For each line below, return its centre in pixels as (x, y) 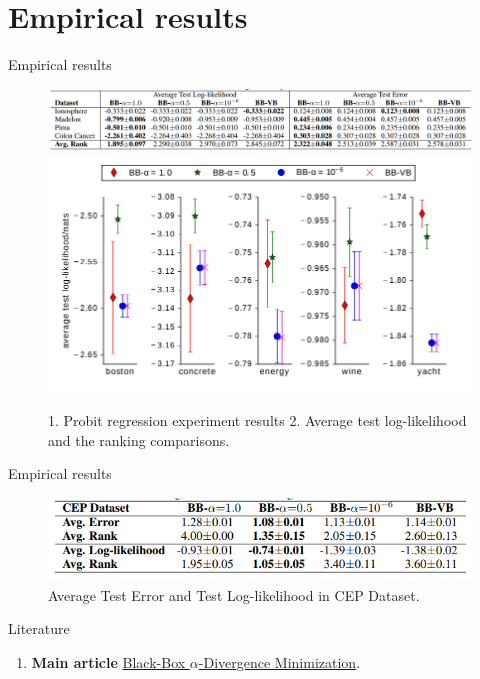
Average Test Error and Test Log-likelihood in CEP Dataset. (234, 594)
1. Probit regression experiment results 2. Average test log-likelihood (257, 420)
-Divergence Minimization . (279, 662)
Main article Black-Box (108, 662)
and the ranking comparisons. (139, 439)
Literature (39, 628)
